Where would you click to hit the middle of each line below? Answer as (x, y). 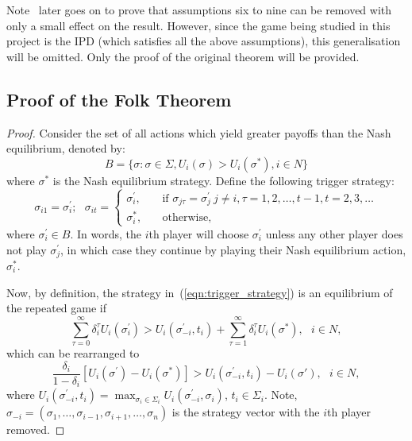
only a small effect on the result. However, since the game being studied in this (198, 25)
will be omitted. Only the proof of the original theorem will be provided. (183, 56)
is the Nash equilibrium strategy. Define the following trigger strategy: (223, 180)
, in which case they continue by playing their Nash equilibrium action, (233, 249)
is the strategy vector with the (246, 412)
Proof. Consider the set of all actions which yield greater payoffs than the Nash (199, 132)
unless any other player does (334, 233)
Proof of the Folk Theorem (119, 99)
